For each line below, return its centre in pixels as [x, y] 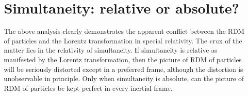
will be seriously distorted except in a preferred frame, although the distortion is [124, 69]
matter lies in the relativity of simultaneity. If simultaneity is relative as [111, 50]
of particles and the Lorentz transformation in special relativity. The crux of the [123, 40]
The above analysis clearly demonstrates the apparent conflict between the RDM [124, 31]
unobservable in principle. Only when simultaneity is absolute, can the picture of [124, 78]
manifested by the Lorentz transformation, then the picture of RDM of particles [123, 59]
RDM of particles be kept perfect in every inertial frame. [88, 88]
